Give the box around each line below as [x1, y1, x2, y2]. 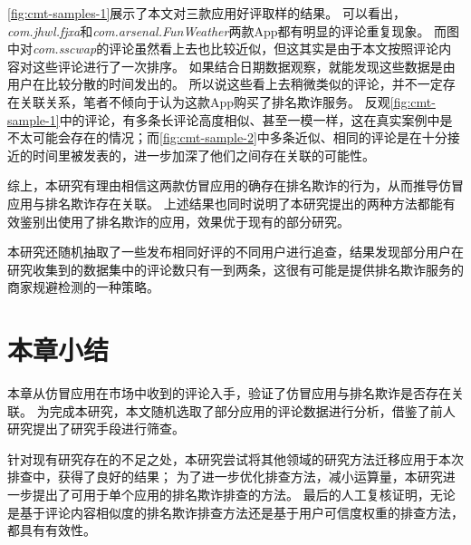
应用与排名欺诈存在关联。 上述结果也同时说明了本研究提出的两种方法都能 [7, 193, 443, 212]
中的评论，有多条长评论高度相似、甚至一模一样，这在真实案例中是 [59, 110, 453, 129]
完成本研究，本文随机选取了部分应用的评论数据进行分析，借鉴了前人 [49, 401, 456, 420]
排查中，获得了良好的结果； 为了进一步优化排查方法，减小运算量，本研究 [7, 467, 443, 486]
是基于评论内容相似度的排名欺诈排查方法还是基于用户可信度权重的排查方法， [7, 502, 464, 521]
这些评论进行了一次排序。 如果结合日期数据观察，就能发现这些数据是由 [32, 56, 456, 75]
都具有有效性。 [7, 521, 96, 540]
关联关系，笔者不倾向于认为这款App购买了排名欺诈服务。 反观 [19, 92, 390, 111]
